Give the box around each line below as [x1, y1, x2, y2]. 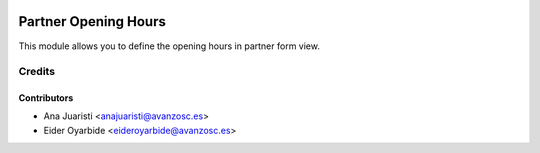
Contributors [18, 92, 74, 104]
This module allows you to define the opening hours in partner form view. [18, 40, 320, 52]
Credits [18, 65, 55, 79]
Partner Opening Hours [18, 13, 167, 30]
